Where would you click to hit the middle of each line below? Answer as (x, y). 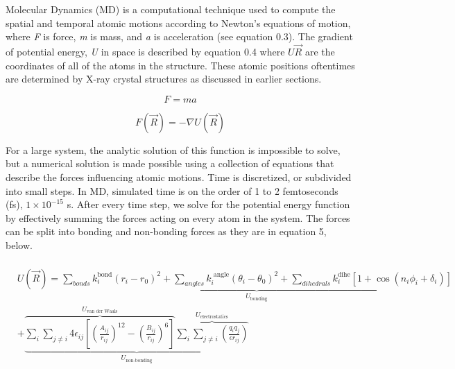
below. (19, 244)
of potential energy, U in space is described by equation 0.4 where (145, 51)
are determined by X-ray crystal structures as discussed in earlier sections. (164, 79)
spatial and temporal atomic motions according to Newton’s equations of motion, (178, 23)
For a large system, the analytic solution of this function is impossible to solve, (173, 149)
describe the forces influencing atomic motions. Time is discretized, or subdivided (179, 177)
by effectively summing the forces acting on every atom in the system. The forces (178, 217)
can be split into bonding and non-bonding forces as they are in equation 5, (166, 231)
